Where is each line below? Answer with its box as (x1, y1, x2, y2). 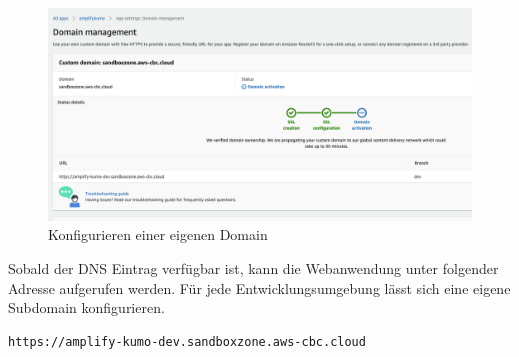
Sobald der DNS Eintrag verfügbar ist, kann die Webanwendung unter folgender (8, 258, 499, 279)
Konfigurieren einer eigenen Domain (48, 224, 268, 245)
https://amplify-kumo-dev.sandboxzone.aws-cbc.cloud (8, 334, 366, 349)
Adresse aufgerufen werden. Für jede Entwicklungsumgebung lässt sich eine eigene (8, 277, 511, 298)
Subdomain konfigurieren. (8, 297, 165, 318)
